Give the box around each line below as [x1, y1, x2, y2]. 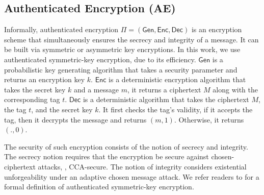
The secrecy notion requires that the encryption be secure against [4, 151, 209, 162]
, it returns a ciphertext [127, 84, 201, 94]
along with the [213, 84, 258, 94]
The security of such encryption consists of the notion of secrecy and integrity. [4, 141, 248, 152]
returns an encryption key [4, 74, 85, 85]
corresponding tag [4, 94, 60, 105]
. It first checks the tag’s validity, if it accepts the [98, 104, 253, 114]
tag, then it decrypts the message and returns [4, 114, 147, 125]
